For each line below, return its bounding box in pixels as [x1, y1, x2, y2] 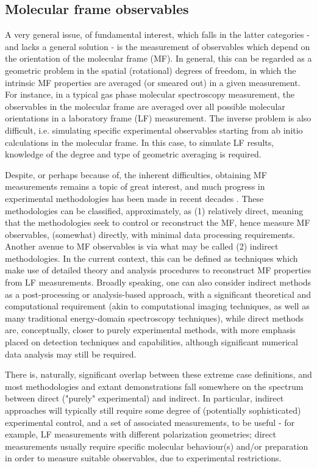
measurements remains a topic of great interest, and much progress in [5, 180, 265, 193]
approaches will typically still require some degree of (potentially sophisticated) [5, 404, 301, 417]
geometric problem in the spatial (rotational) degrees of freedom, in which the [5, 63, 296, 76]
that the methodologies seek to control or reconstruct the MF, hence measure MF [5, 216, 310, 229]
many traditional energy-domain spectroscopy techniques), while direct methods [5, 311, 304, 324]
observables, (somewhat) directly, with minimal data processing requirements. [5, 228, 295, 240]
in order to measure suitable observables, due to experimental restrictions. [5, 452, 282, 464]
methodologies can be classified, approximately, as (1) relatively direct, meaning [5, 204, 304, 217]
